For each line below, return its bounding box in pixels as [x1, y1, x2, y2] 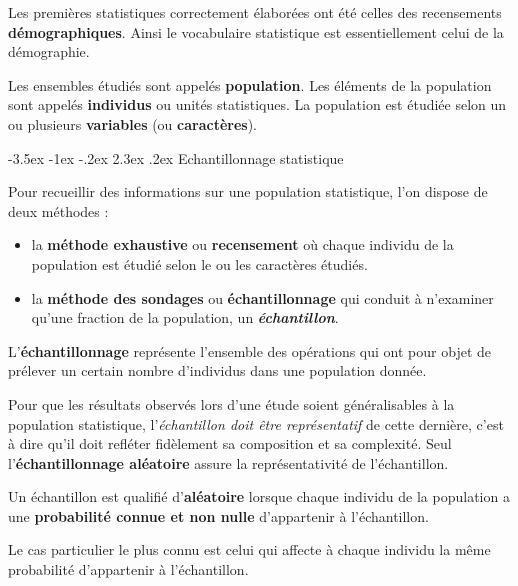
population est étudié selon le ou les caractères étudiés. [31, 253, 368, 274]
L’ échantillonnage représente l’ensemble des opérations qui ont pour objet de [8, 340, 491, 361]
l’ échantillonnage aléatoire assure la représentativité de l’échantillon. [8, 452, 449, 473]
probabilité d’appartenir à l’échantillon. [8, 559, 249, 580]
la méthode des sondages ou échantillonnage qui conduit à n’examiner [31, 287, 494, 308]
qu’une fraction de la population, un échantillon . [31, 307, 339, 328]
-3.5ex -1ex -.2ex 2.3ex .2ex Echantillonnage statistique [8, 147, 344, 168]
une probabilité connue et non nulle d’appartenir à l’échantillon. [8, 505, 429, 526]
